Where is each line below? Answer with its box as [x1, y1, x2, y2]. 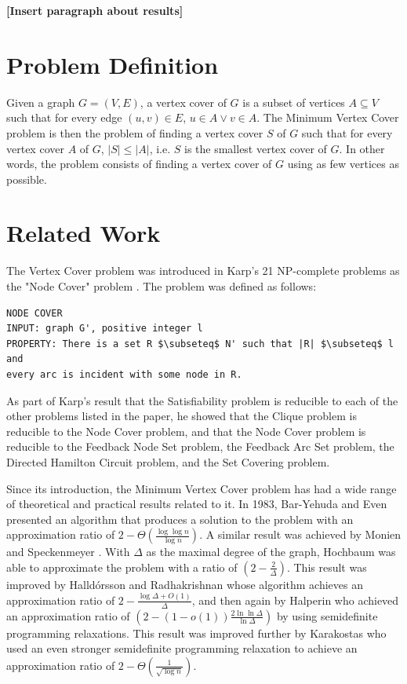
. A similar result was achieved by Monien [199, 526, 402, 543]
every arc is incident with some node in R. [6, 368, 242, 380]
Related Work [6, 217, 161, 249]
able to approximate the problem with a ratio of [6, 558, 238, 575]
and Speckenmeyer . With [6, 543, 130, 560]
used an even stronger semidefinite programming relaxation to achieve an [6, 640, 358, 657]
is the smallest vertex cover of [184, 140, 327, 156]
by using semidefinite [276, 607, 378, 624]
